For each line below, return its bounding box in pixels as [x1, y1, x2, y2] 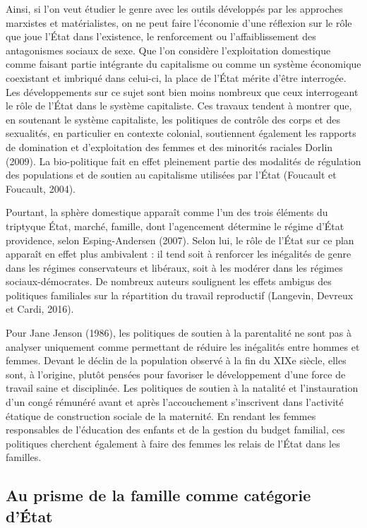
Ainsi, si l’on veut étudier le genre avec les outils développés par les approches [6, 1, 343, 16]
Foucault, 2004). [6, 181, 76, 196]
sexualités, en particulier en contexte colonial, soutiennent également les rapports [6, 126, 356, 140]
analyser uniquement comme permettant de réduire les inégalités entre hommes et [6, 339, 360, 354]
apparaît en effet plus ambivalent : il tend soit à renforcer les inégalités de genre [6, 246, 351, 261]
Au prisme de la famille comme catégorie [6, 484, 311, 506]
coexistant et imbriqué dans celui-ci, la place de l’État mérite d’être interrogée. [6, 70, 347, 85]
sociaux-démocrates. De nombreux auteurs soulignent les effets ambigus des [6, 274, 332, 289]
